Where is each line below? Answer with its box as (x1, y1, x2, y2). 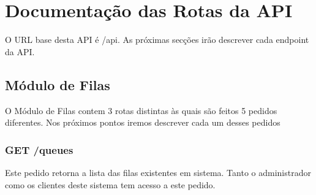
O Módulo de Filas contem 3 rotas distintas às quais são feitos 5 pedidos (5, 104, 277, 117)
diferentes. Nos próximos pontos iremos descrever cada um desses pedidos (5, 116, 280, 129)
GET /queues (5, 142, 73, 157)
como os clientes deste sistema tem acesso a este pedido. (5, 178, 216, 191)
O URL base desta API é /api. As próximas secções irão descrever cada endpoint (5, 33, 309, 46)
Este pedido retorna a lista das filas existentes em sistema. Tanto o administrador (5, 166, 311, 178)
